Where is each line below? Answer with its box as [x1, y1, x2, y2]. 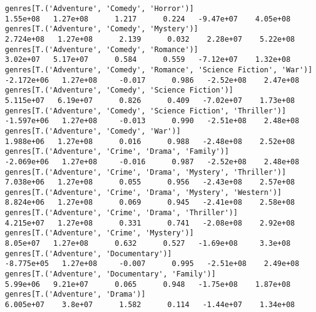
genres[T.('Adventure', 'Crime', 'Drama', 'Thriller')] [5, 208, 238, 218]
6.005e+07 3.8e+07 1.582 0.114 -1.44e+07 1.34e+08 [5, 300, 295, 310]
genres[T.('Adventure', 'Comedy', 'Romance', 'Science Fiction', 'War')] [5, 65, 313, 74]
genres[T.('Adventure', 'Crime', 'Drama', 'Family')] [5, 147, 229, 156]
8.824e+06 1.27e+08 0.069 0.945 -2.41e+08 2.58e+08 [5, 198, 295, 207]
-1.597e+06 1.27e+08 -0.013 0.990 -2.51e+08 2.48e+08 [5, 116, 299, 126]
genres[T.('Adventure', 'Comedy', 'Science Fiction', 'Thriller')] [5, 106, 287, 115]
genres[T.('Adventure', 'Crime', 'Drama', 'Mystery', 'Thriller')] [5, 167, 287, 177]
